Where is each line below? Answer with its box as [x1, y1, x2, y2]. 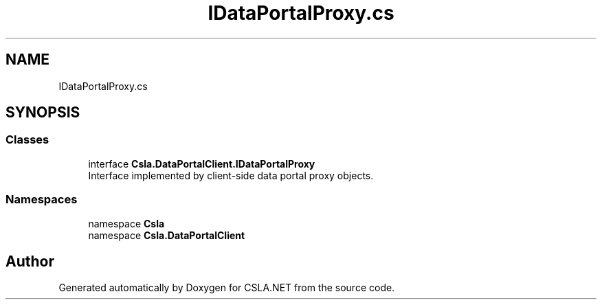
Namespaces [5, 192, 78, 207]
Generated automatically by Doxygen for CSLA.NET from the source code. [58, 282, 395, 294]
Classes [5, 133, 49, 147]
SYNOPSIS [5, 104, 80, 122]
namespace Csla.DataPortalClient [88, 229, 245, 241]
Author [5, 252, 54, 270]
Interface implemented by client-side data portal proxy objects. [88, 169, 374, 181]
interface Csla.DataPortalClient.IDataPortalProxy [88, 157, 315, 170]
